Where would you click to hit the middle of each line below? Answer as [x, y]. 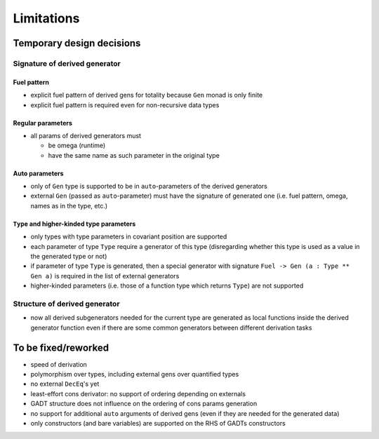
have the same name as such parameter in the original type [134, 155]
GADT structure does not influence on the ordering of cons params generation [144, 404]
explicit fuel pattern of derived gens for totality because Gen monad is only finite [147, 95]
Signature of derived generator [67, 63]
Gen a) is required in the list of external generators [105, 276]
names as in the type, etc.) [69, 205]
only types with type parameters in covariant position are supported [129, 237]
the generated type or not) [69, 257]
